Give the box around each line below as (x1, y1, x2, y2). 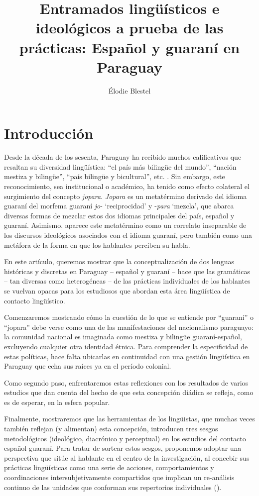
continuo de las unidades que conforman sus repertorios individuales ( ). (4, 482, 222, 492)
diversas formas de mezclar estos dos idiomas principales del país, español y (4, 210, 235, 220)
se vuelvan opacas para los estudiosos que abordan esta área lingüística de (4, 285, 230, 296)
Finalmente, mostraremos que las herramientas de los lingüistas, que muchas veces (4, 413, 255, 424)
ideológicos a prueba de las (35, 17, 224, 38)
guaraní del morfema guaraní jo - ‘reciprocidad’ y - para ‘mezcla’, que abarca (4, 200, 234, 211)
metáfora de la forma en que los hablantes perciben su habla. (4, 239, 190, 250)
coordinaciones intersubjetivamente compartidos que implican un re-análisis (4, 472, 235, 483)
